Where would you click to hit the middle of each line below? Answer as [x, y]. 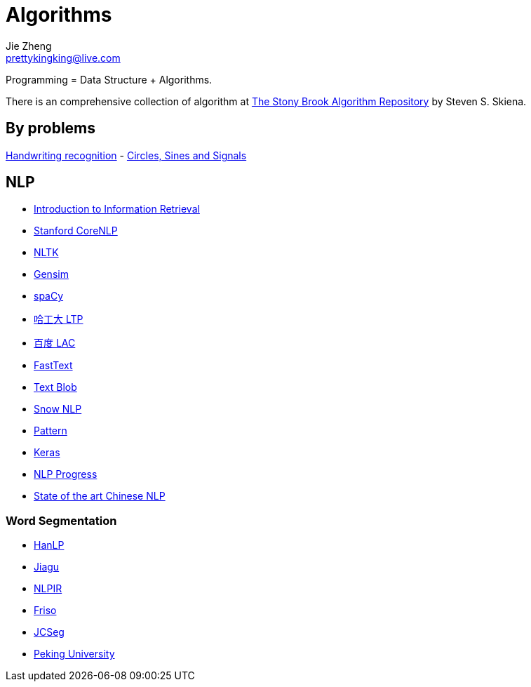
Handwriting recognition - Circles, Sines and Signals [126, 155]
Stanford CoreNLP [76, 231]
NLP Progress [66, 474]
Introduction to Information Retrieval [117, 209]
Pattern [51, 431]
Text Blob [55, 387]
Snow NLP [58, 409]
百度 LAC [55, 343]
